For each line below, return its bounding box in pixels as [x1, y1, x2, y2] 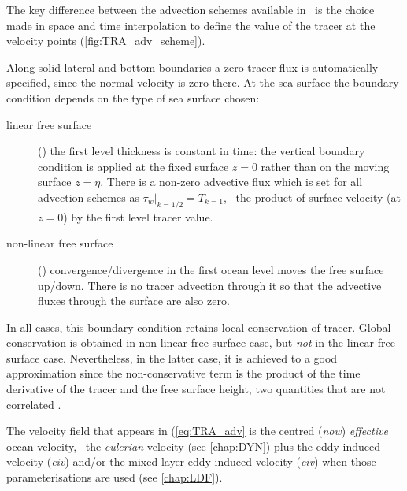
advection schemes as [38, 188, 139, 205]
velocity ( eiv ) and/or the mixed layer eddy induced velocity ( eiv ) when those [6, 453, 376, 470]
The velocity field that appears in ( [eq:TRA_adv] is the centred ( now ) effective [6, 422, 388, 439]
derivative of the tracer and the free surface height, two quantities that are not [6, 381, 386, 397]
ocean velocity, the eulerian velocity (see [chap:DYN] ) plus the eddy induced [6, 437, 381, 454]
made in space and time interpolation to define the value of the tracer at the [6, 17, 376, 33]
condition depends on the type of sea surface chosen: [6, 89, 260, 106]
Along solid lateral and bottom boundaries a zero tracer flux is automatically [6, 58, 379, 75]
